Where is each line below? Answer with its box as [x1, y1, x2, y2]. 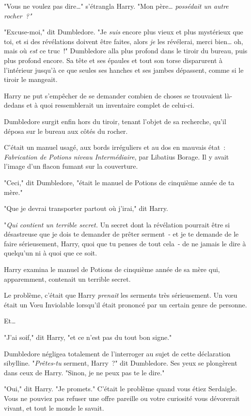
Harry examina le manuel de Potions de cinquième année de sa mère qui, [4, 264, 220, 274]
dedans [4, 100, 25, 110]
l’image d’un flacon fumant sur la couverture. [4, 161, 138, 171]
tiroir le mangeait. [4, 74, 58, 84]
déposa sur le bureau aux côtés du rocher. [4, 126, 128, 136]
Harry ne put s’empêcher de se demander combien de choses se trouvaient [4, 90, 222, 100]
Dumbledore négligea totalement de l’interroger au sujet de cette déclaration [4, 348, 231, 358]
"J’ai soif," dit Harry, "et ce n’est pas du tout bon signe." [4, 332, 172, 342]
